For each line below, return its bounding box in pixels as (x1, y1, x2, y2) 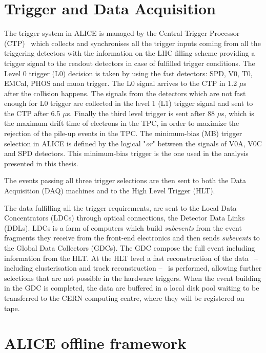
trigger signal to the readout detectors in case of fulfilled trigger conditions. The (4, 57, 255, 68)
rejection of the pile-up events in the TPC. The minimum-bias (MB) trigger (4, 128, 242, 139)
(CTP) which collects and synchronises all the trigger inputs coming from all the (4, 37, 261, 48)
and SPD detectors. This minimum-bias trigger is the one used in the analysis (4, 148, 249, 159)
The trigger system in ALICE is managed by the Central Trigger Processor (4, 28, 240, 38)
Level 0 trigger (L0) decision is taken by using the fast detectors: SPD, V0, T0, (4, 68, 253, 78)
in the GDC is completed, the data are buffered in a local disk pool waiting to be (4, 282, 259, 293)
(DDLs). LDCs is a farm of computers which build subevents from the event (4, 222, 242, 233)
